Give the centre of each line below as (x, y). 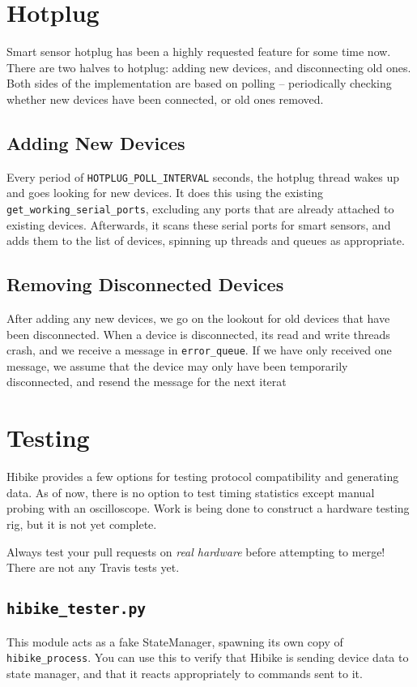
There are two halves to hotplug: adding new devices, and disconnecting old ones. (209, 67)
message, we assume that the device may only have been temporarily (177, 365)
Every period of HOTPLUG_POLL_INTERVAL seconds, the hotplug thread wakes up (203, 176)
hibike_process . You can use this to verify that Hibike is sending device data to (208, 657)
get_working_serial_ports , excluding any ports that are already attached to (200, 208)
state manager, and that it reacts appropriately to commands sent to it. (185, 673)
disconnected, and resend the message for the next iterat (147, 382)
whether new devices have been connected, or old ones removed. (165, 99)
